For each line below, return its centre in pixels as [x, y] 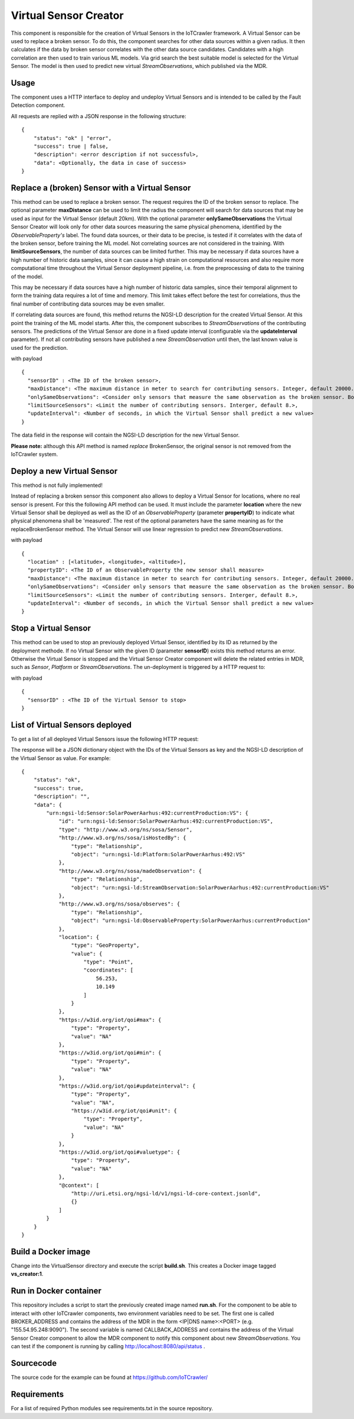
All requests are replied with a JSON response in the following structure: [99, 116]
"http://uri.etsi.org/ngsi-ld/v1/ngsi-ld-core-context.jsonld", [166, 1194]
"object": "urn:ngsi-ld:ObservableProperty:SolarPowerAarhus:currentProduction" [191, 921]
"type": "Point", [109, 962]
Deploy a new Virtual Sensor [64, 471]
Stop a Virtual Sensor [51, 629]
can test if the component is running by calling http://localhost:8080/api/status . [108, 1346]
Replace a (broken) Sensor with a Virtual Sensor [101, 188]
